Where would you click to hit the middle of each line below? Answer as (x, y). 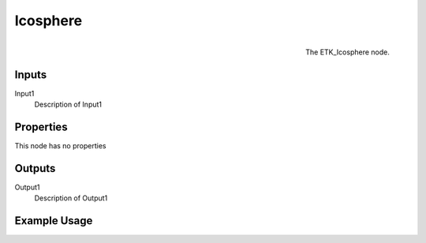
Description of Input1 (68, 105)
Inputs (31, 75)
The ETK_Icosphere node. (347, 52)
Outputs (35, 168)
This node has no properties (60, 145)
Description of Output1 (71, 198)
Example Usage (54, 221)
